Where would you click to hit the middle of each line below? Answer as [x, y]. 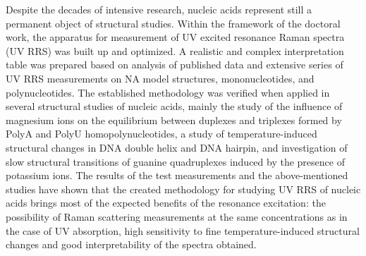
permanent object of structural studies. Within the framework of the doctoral [173, 23]
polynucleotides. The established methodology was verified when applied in [168, 92]
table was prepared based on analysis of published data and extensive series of [175, 65]
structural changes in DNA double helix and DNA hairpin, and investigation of [177, 147]
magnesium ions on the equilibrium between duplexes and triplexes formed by [174, 120]
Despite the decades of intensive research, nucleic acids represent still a [159, 9]
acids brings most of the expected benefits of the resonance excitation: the [166, 203]
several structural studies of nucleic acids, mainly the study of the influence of [174, 106]
